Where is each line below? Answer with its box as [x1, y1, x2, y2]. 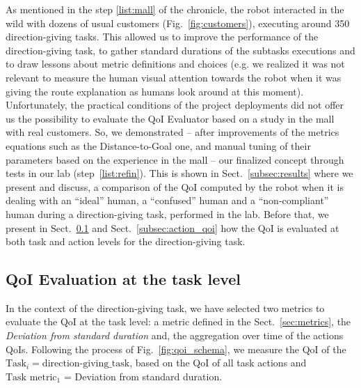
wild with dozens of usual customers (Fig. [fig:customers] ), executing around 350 [6, 15, 350, 30]
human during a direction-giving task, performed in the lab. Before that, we [6, 206, 329, 221]
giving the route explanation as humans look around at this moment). [6, 84, 304, 98]
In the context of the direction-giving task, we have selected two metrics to [6, 300, 325, 315]
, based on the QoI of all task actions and [129, 355, 307, 370]
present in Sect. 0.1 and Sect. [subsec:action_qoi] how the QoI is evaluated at [6, 220, 339, 235]
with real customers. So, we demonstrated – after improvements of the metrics [6, 125, 339, 139]
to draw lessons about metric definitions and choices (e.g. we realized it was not [6, 56, 345, 71]
